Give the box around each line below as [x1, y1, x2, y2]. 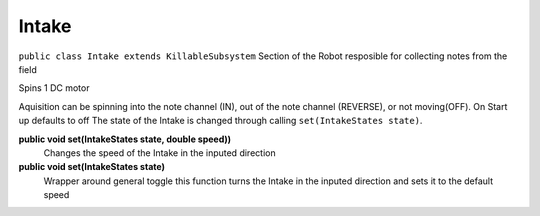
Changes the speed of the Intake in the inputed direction [43, 146, 276, 159]
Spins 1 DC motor [18, 82, 90, 94]
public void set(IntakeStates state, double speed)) [18, 133, 232, 145]
